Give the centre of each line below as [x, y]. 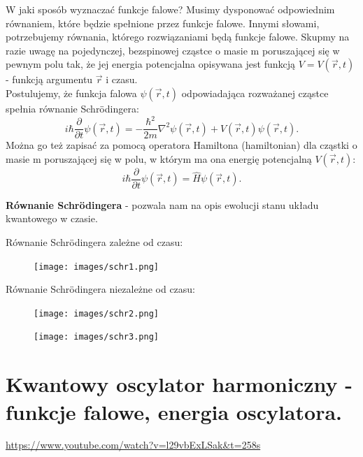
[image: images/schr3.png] [96, 337]
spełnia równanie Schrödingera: [72, 108]
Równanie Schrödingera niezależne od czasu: [101, 289]
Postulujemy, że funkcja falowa [71, 93]
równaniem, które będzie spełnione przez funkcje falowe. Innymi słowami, [163, 23]
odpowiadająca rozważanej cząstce [255, 93]
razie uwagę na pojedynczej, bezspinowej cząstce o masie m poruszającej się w [173, 50]
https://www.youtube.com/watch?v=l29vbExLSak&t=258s [133, 445]
